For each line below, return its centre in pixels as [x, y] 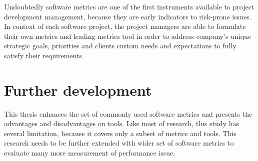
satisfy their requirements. [44, 55]
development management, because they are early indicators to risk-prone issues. [128, 16]
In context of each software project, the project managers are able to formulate [125, 26]
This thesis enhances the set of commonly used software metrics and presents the [128, 113]
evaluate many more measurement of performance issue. [90, 153]
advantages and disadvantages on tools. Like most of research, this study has [121, 123]
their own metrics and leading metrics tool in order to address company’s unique [128, 36]
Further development [78, 89]
